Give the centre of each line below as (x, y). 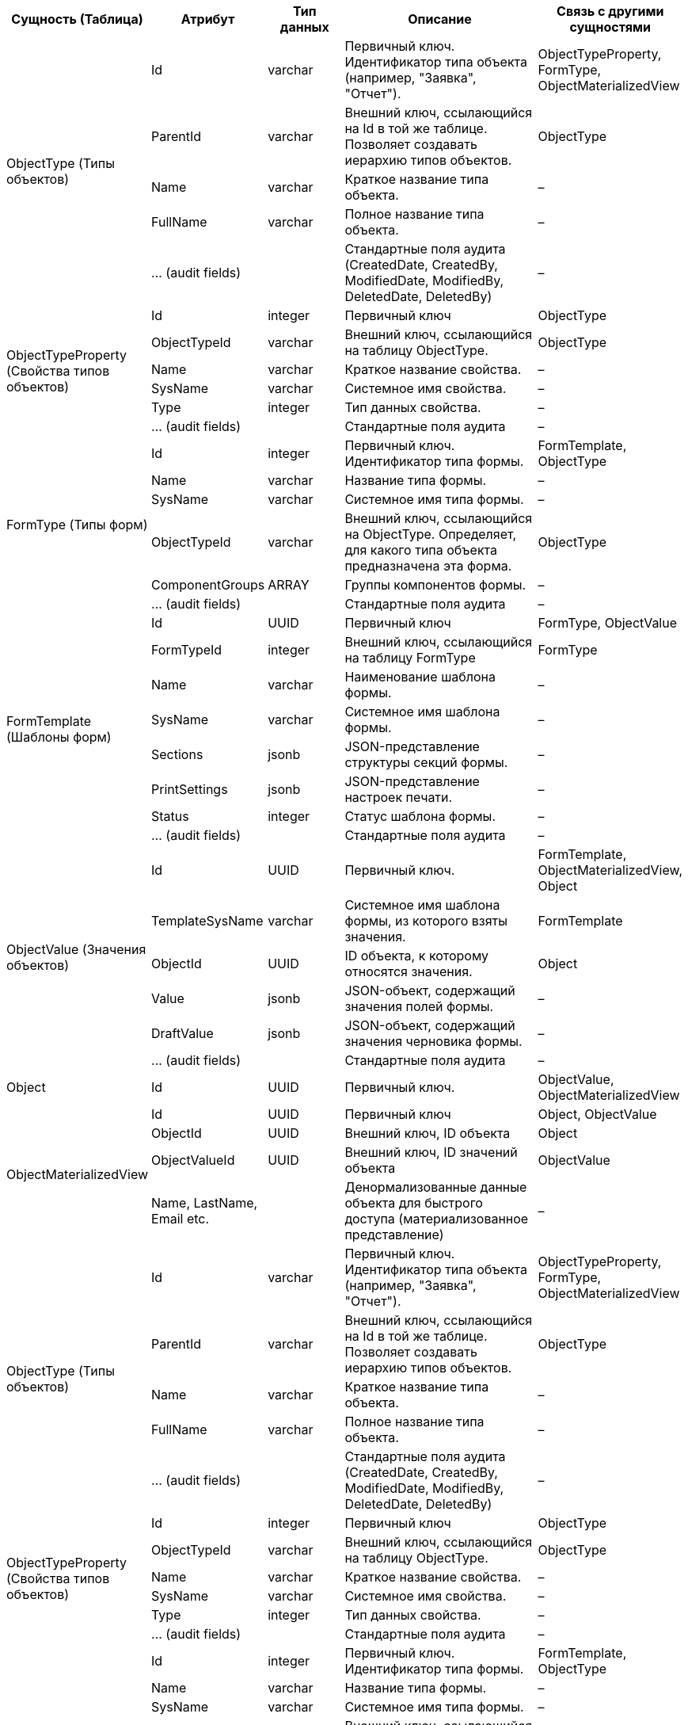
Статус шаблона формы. (420, 816)
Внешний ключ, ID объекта (428, 1133)
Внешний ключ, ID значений (431, 1152)
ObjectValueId (193, 1160)
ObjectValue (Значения (76, 949)
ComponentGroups (208, 585)
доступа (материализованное (437, 1219)
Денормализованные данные (436, 1187)
